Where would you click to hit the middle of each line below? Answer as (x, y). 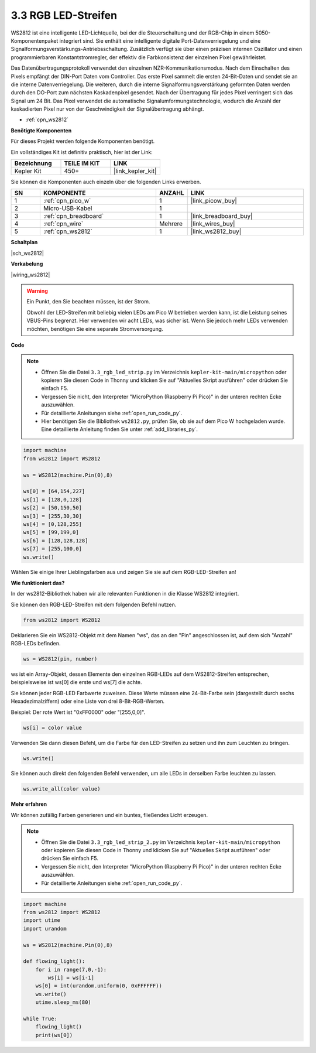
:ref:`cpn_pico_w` (67, 201)
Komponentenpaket (35, 40)
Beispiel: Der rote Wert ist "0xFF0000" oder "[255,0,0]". (78, 712)
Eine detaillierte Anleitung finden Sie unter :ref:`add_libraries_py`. (120, 429)
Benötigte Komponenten (41, 130)
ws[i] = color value (52, 727)
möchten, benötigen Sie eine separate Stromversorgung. (95, 329)
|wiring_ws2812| (30, 275)
